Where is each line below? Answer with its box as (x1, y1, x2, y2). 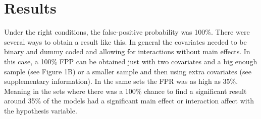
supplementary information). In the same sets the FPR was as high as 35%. (4, 76, 238, 86)
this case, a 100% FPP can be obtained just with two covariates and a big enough (4, 56, 257, 66)
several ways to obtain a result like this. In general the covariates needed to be (4, 36, 247, 47)
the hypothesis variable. (4, 105, 77, 115)
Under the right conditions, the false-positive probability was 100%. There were (4, 27, 250, 37)
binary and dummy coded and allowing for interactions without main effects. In (4, 46, 250, 57)
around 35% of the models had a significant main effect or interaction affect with (4, 95, 254, 106)
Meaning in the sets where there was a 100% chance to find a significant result (4, 85, 247, 96)
